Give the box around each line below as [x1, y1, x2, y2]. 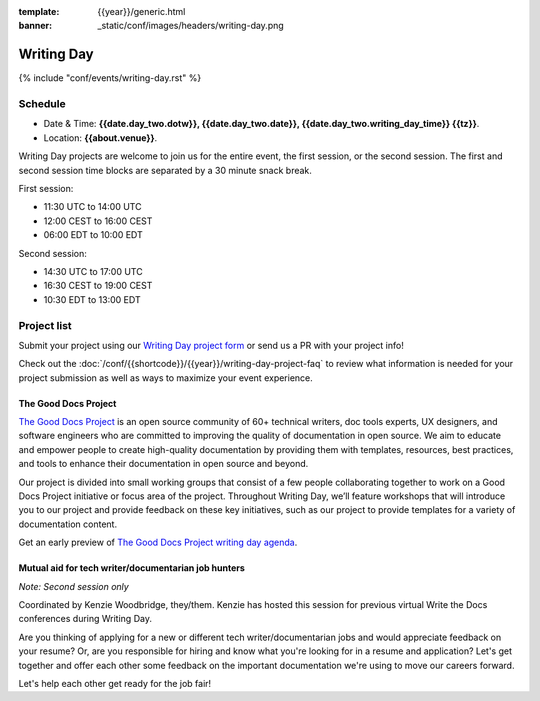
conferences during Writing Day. [18, 613, 152, 625]
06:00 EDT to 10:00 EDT [43, 229, 144, 241]
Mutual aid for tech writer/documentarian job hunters [18, 562, 245, 574]
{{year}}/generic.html [97, 6, 186, 17]
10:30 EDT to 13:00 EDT [43, 293, 141, 305]
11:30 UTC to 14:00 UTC [43, 201, 142, 213]
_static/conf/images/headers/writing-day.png [97, 20, 284, 32]
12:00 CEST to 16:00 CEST [43, 215, 153, 227]
